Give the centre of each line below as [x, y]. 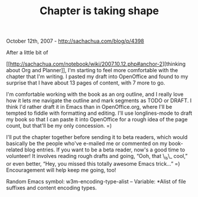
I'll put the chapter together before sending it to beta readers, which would [97, 137]
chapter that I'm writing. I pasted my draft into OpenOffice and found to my [97, 77]
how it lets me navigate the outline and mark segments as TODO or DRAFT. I [99, 101]
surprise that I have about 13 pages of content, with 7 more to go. [86, 83]
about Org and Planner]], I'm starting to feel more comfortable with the [92, 70]
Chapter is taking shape [99, 11]
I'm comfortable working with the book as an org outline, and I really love [95, 94]
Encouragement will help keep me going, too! [61, 170]
